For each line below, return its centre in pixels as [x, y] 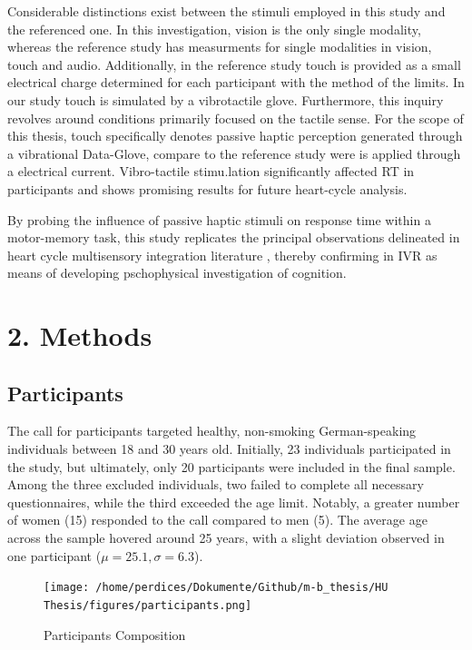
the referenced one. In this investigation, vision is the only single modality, [214, 29]
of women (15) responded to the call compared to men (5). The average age [217, 520]
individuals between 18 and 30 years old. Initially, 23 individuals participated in [229, 449]
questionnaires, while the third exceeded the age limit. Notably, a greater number [234, 502]
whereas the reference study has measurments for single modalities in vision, [220, 47]
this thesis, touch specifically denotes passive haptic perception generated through [235, 136]
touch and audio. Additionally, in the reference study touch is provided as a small [234, 64]
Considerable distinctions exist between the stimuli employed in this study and [226, 11]
